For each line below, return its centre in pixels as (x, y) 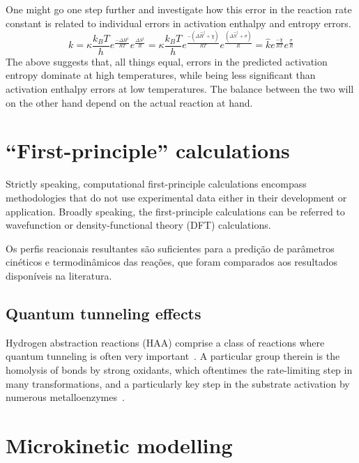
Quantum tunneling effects (104, 313)
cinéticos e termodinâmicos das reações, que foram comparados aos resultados (171, 262)
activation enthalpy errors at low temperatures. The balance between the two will (180, 89)
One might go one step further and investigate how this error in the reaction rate (179, 9)
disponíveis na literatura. (59, 275)
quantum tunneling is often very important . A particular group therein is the (173, 356)
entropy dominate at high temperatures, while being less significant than (161, 75)
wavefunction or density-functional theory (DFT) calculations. (138, 225)
